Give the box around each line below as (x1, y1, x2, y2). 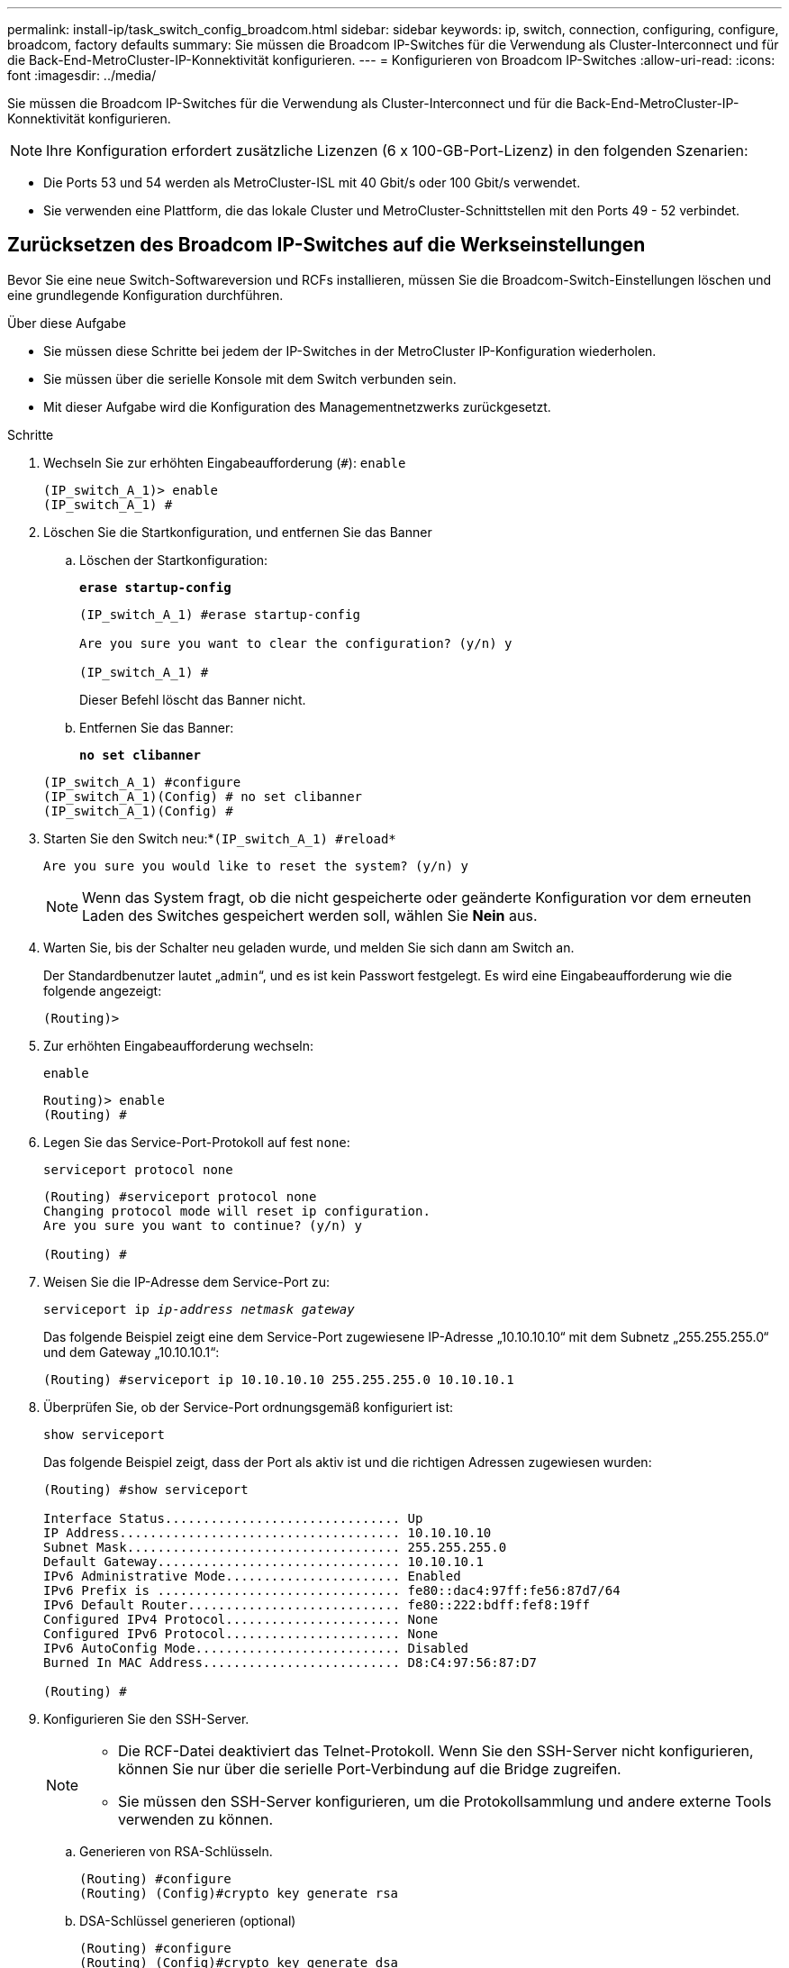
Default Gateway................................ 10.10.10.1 (43, 1553, 484, 1569)
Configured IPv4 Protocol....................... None (43, 1611, 439, 1626)
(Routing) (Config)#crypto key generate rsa (79, 1885, 399, 1900)
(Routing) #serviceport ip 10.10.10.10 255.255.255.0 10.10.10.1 (43, 1371, 514, 1387)
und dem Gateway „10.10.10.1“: (43, 1344, 220, 1360)
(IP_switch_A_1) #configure (43, 774, 241, 789)
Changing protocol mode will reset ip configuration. (43, 1203, 431, 1218)
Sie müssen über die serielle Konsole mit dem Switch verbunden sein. (43, 370, 457, 387)
